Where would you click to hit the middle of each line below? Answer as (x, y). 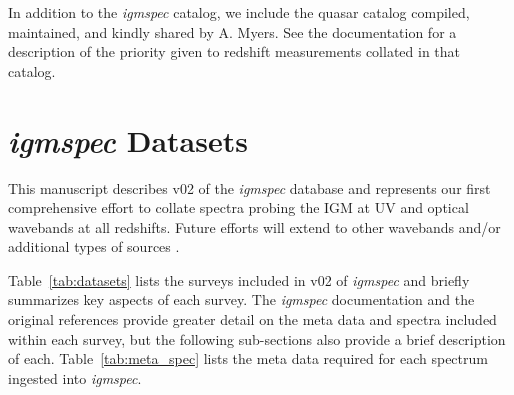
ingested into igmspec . (75, 377)
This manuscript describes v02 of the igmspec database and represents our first (249, 187)
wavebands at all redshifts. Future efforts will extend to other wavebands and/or (254, 226)
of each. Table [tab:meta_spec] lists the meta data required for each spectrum (248, 358)
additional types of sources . (94, 246)
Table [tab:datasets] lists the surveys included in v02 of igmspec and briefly (239, 279)
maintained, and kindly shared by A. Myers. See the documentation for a (232, 31)
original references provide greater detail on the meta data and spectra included (252, 319)
